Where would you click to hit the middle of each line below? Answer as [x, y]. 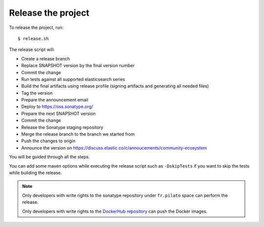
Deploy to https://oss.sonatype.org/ [57, 107]
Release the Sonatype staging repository [62, 127]
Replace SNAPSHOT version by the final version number [78, 66]
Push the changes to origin [48, 141]
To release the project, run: [36, 27]
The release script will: [32, 50]
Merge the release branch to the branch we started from [78, 134]
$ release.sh [33, 38]
